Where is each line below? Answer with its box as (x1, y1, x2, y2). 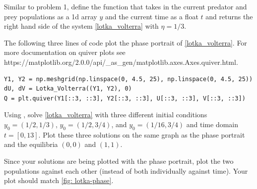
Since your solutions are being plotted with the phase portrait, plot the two (4, 155, 234, 166)
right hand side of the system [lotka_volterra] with (4, 21, 159, 31)
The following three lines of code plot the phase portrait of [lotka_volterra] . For (4, 37, 247, 47)
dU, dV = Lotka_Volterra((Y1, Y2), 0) (4, 85, 132, 93)
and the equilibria (4, 139, 58, 149)
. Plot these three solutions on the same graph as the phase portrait (38, 129, 245, 140)
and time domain (186, 119, 239, 129)
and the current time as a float (105, 11, 198, 21)
